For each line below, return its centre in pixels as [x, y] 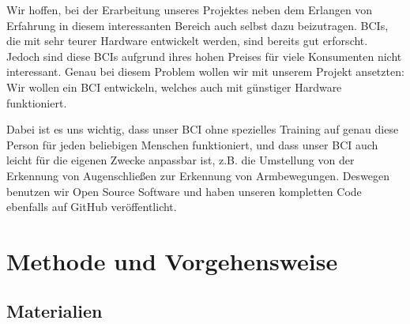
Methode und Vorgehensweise [172, 260]
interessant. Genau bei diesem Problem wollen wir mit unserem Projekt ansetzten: [205, 72]
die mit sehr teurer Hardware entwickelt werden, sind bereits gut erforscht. [187, 41]
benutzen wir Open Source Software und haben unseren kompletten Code [184, 191]
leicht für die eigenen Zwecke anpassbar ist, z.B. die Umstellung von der [181, 160]
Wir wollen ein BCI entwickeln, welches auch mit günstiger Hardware [174, 87]
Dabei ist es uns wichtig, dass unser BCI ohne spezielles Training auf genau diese [203, 129]
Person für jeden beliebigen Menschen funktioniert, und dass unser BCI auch [192, 144]
